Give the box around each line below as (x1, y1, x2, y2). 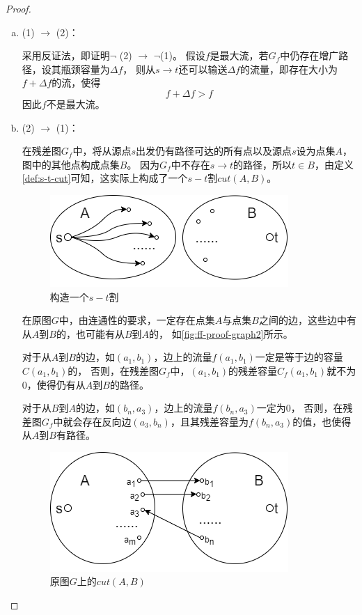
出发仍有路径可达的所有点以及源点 (135, 143, 292, 158)
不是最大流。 (46, 96, 105, 111)
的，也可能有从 (56, 326, 125, 341)
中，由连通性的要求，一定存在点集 (58, 313, 215, 327)
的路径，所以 (233, 157, 292, 171)
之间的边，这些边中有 (258, 313, 356, 327)
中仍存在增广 (280, 48, 339, 63)
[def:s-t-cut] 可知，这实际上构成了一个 (22, 171, 188, 185)
